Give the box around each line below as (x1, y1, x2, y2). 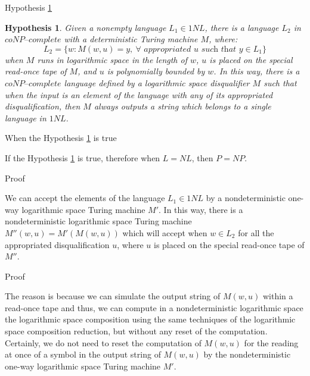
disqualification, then (5, 100, 80, 112)
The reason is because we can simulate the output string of (5, 290, 221, 302)
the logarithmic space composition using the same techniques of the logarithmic (5, 313, 296, 325)
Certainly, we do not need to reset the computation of (5, 336, 201, 349)
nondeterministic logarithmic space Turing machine (5, 215, 192, 227)
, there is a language (204, 21, 279, 33)
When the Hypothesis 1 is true (5, 131, 117, 144)
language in (5, 111, 46, 124)
